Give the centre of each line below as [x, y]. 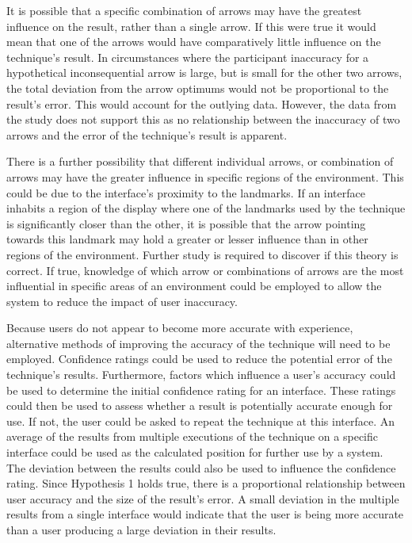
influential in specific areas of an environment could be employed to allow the [194, 286]
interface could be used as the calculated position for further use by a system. [195, 452]
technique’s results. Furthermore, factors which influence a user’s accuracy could [201, 375]
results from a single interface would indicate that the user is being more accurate [205, 514]
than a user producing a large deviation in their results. [141, 530]
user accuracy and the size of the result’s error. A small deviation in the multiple [203, 498]
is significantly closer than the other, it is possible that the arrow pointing [186, 223]
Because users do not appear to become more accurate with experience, [180, 328]
